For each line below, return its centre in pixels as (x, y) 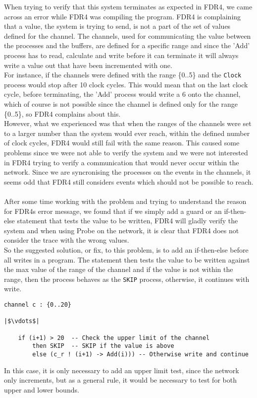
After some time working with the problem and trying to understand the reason (125, 201)
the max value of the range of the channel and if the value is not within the (119, 269)
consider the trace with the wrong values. (67, 240)
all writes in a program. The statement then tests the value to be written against (127, 259)
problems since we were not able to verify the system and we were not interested (126, 152)
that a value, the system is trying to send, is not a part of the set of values (117, 26)
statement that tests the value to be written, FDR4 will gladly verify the (128, 221)
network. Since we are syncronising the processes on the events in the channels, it (128, 172)
